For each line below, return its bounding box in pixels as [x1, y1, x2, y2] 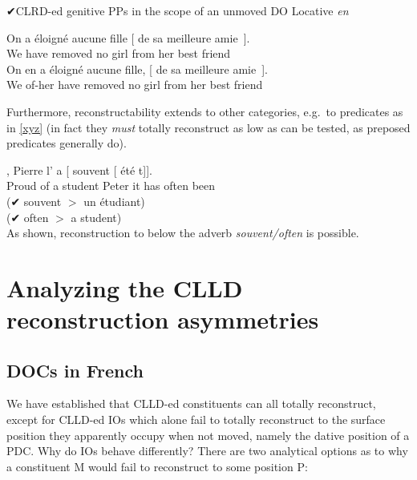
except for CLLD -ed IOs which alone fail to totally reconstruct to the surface [6, 411, 386, 428]
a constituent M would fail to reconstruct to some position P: [6, 458, 308, 474]
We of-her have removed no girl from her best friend [6, 76, 263, 93]
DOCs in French [6, 357, 144, 382]
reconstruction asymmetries [6, 303, 319, 336]
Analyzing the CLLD [6, 271, 243, 304]
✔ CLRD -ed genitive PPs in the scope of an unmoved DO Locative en [6, 2, 349, 18]
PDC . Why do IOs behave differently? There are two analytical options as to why [6, 442, 408, 459]
